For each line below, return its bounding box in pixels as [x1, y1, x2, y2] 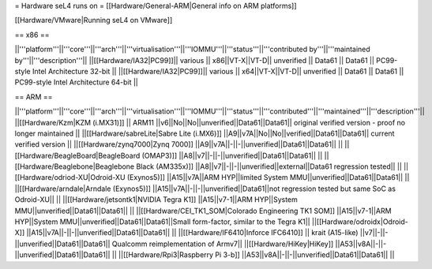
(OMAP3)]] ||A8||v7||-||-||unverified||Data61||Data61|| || [141, 151, 323, 160]
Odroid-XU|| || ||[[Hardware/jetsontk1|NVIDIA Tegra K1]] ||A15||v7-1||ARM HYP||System [14, 195, 298, 204]
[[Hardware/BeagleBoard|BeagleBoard [14, 151, 141, 160]
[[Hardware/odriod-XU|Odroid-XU [14, 173, 126, 182]
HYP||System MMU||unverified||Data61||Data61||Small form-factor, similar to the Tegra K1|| [14, 217, 311, 226]
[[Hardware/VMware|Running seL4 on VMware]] [14, 16, 173, 25]
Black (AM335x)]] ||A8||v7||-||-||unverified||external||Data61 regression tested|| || [135, 162, 403, 171]
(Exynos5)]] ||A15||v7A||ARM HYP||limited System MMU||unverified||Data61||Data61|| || [126, 173, 410, 182]
